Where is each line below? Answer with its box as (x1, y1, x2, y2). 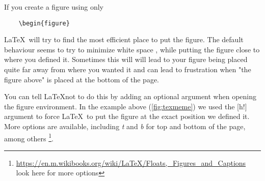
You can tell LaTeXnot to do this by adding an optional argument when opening (4, 91, 257, 102)
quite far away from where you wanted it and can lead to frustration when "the (4, 64, 251, 75)
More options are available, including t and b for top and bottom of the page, (4, 121, 246, 131)
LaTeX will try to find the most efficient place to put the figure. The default (4, 34, 244, 45)
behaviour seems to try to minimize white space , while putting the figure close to (4, 44, 260, 54)
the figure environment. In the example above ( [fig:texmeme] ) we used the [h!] (4, 101, 247, 111)
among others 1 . (4, 131, 54, 143)
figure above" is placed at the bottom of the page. (4, 74, 160, 84)
